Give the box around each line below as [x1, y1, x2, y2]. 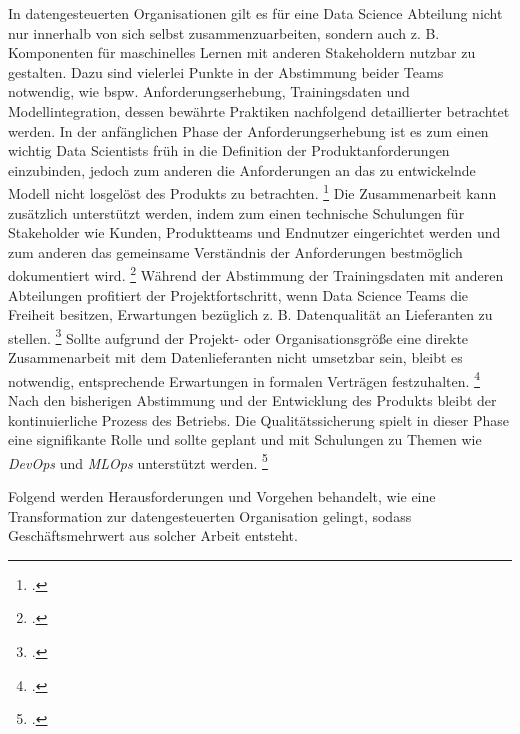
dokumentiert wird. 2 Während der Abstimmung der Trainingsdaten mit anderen [8, 262, 504, 286]
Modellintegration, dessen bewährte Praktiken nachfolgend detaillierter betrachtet [8, 100, 510, 121]
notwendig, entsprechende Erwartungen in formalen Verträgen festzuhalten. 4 [8, 367, 480, 391]
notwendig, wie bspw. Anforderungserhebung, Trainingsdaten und [8, 81, 410, 102]
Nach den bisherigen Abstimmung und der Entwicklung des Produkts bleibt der [8, 389, 497, 410]
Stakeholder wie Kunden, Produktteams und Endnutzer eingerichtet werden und [8, 222, 501, 243]
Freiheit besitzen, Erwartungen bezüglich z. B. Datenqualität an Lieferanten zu [8, 304, 493, 325]
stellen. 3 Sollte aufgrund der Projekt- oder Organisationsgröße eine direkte [8, 324, 469, 348]
